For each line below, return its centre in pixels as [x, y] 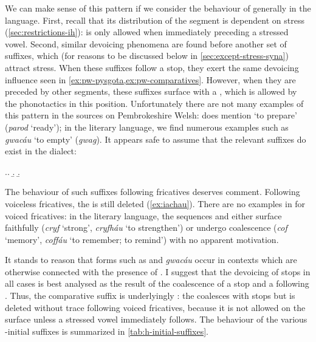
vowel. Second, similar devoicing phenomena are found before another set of [146, 43]
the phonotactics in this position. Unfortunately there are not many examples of [154, 103]
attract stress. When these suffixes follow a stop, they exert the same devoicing [152, 67]
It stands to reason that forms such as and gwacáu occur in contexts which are [151, 260]
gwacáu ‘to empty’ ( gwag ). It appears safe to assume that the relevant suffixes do [156, 139]
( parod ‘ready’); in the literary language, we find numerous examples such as [147, 127]
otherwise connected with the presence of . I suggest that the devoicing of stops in [158, 271]
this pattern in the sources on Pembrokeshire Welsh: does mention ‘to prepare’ [151, 115]
